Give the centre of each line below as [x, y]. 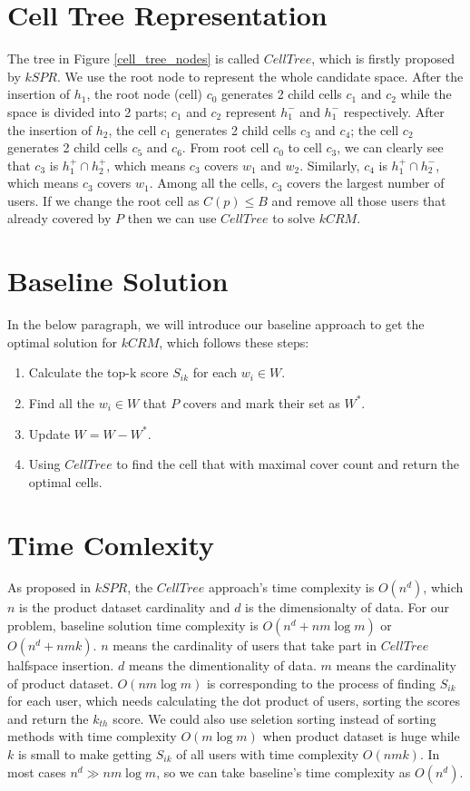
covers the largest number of [366, 183]
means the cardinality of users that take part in [245, 645]
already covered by [59, 218]
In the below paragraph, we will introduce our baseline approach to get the [216, 324]
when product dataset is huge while [361, 736]
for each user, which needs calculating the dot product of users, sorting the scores [234, 701]
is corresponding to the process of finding [321, 683]
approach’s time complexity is [292, 587]
